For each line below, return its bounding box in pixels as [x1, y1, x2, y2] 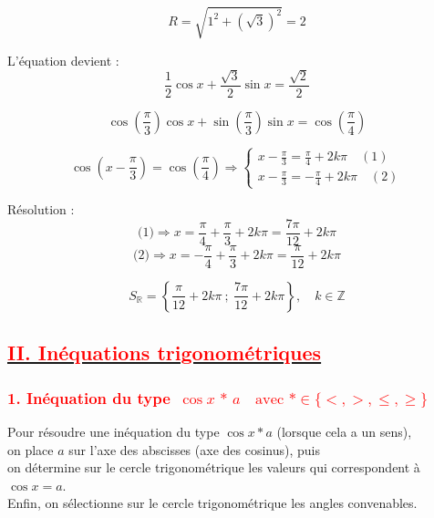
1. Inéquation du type [7, 386, 170, 409]
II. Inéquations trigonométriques [7, 338, 322, 367]
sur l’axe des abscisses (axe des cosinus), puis [68, 440, 320, 459]
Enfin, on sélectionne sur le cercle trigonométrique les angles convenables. [7, 493, 418, 513]
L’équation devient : [7, 50, 119, 69]
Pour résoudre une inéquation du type [7, 421, 220, 440]
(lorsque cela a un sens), [276, 421, 412, 440]
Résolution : [7, 200, 75, 219]
